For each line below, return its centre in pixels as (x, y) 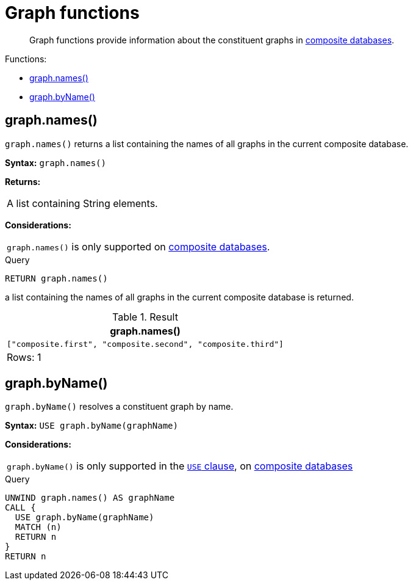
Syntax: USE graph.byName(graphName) (92, 426)
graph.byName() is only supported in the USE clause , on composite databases (180, 466)
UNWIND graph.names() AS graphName (90, 498)
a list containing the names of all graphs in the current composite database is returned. (179, 297)
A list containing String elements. (82, 203)
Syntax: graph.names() (56, 162)
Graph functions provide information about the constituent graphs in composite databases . (212, 40)
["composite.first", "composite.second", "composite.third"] (145, 344)
